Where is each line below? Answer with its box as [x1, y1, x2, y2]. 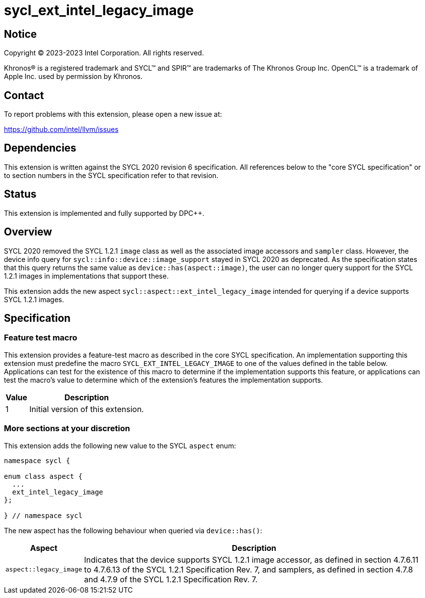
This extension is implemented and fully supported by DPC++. [4, 208, 204, 217]
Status [4, 188, 37, 201]
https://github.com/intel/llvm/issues [4, 125, 119, 134]
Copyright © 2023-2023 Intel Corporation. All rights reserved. [4, 49, 204, 57]
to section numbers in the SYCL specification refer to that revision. [4, 171, 219, 180]
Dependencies [4, 142, 76, 155]
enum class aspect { [4, 472, 83, 480]
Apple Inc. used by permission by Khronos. [4, 72, 143, 81]
